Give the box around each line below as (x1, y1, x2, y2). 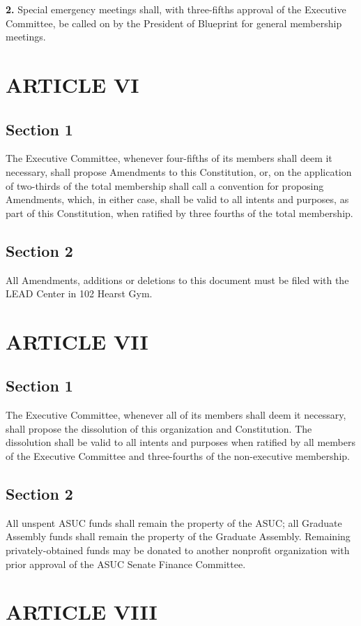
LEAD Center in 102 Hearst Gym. (6, 286, 153, 301)
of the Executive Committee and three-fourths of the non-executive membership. (6, 449, 350, 463)
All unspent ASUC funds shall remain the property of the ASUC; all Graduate (6, 515, 342, 530)
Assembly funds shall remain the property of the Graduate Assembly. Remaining (6, 529, 351, 544)
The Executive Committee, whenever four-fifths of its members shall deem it (6, 151, 332, 165)
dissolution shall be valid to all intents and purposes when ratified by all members (6, 435, 355, 449)
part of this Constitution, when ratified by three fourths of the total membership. (6, 205, 353, 220)
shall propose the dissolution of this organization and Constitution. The (6, 421, 312, 435)
